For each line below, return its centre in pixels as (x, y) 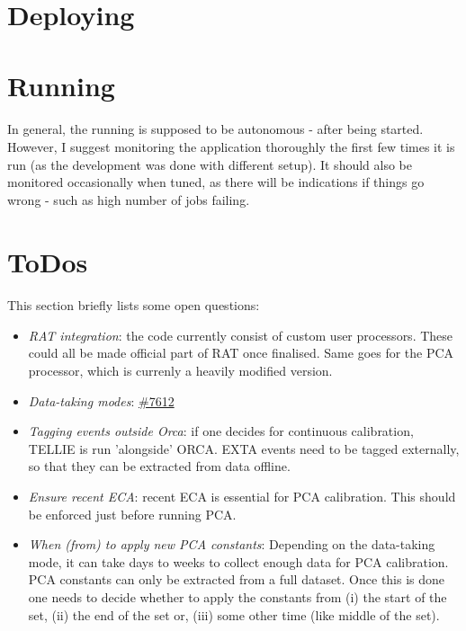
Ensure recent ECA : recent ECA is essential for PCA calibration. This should (242, 497)
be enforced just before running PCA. (132, 514)
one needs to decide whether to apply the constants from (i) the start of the (237, 597)
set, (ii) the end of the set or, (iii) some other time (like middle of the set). (234, 614)
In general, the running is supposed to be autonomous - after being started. (215, 129)
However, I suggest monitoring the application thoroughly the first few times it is (231, 146)
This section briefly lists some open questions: (134, 305)
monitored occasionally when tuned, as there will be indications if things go (216, 182)
